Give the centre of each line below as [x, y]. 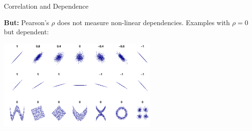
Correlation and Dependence [46, 6]
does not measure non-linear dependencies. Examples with [143, 22]
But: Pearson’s [27, 22]
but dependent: [26, 32]
